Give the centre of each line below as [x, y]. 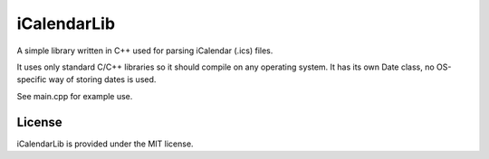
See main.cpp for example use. [75, 96]
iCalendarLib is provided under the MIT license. [105, 144]
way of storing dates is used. [102, 79]
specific [32, 79]
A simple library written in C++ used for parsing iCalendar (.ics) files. [145, 51]
